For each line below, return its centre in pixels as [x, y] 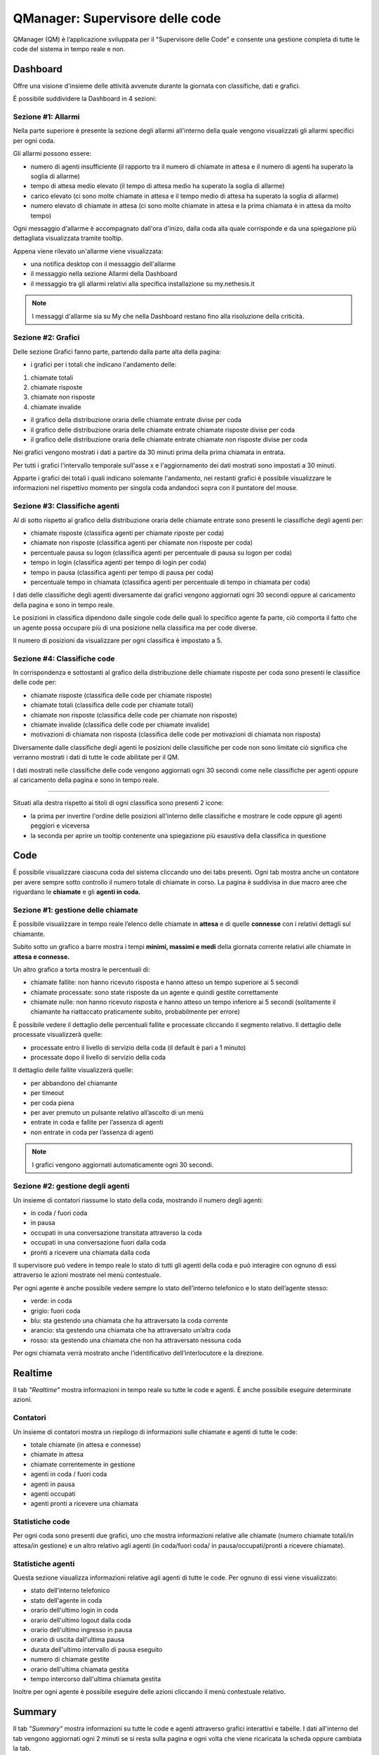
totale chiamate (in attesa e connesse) [86, 1444]
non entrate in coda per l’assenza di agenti [92, 1132]
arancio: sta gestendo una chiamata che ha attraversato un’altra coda [131, 1330]
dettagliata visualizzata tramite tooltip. [68, 238]
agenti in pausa [53, 1484]
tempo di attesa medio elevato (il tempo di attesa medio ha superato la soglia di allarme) [158, 186]
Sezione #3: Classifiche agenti [66, 506]
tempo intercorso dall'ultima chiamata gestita [96, 1678]
